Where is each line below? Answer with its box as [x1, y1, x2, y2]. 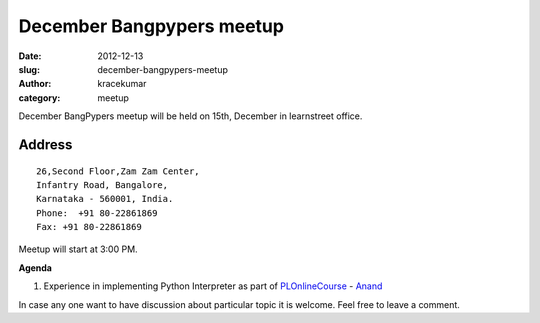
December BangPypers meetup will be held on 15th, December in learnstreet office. [18, 110, 363, 122]
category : [18, 91, 61, 104]
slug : [18, 63, 40, 75]
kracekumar [97, 78, 147, 90]
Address [18, 136, 73, 153]
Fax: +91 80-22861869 [36, 221, 142, 233]
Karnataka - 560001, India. [36, 193, 174, 205]
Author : [18, 78, 52, 90]
